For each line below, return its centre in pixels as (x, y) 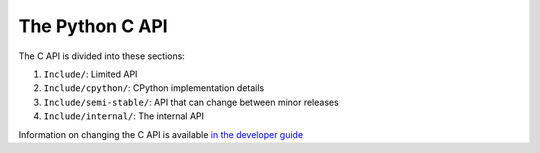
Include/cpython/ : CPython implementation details (154, 88)
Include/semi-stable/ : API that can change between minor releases (191, 102)
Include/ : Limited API (90, 74)
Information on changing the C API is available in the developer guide (161, 134)
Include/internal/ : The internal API (124, 116)
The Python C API (93, 26)
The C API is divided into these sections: (101, 56)
